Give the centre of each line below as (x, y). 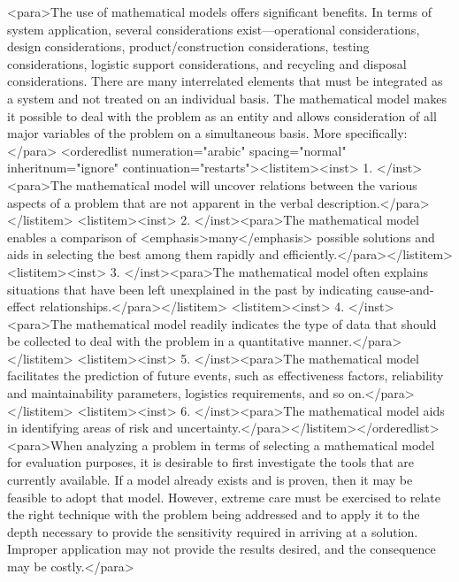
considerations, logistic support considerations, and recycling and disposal (207, 63)
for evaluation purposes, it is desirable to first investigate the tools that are (211, 462)
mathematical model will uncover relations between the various (246, 184)
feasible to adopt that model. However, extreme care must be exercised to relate (224, 497)
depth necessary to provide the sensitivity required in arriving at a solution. (213, 531)
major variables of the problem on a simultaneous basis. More (174, 133)
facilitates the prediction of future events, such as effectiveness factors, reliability (226, 375)
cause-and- (405, 289)
